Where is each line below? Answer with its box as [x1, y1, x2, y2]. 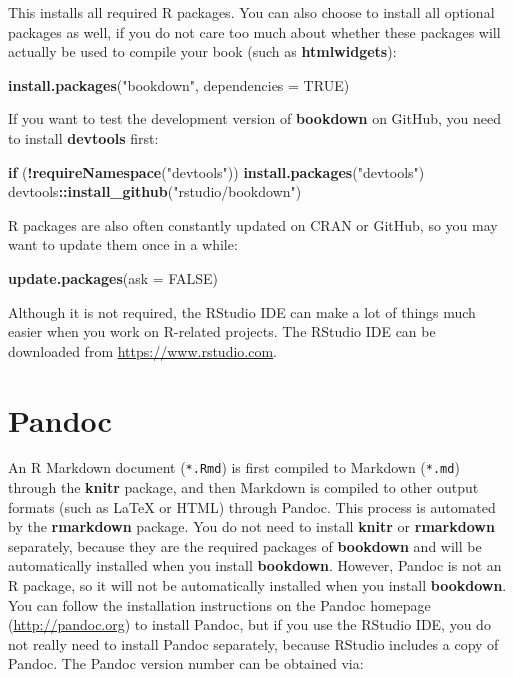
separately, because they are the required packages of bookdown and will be [8, 535, 482, 556]
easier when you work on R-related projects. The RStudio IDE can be [8, 321, 436, 342]
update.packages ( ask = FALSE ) [8, 267, 219, 288]
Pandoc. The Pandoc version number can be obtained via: [8, 653, 364, 674]
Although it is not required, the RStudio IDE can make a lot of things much [8, 301, 476, 322]
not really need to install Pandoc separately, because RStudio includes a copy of [8, 633, 499, 654]
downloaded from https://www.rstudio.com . [8, 340, 277, 361]
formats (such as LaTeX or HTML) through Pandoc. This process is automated [8, 496, 496, 517]
